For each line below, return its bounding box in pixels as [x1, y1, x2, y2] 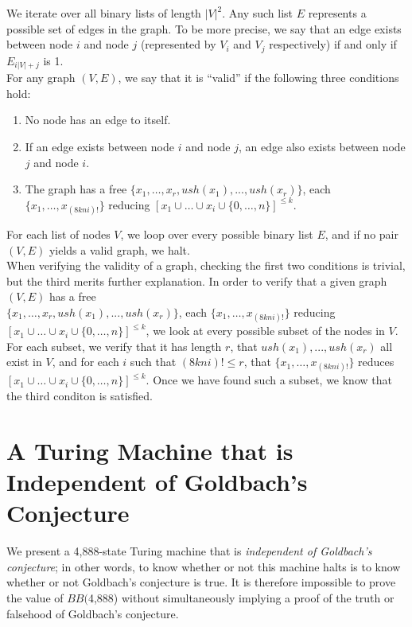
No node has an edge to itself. [25, 111, 171, 128]
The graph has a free [25, 181, 127, 197]
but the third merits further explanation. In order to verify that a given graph [6, 272, 387, 289]
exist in [6, 353, 42, 370]
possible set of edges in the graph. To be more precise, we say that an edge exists [6, 20, 402, 37]
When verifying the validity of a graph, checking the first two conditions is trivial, [6, 257, 406, 274]
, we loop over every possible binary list [120, 225, 313, 242]
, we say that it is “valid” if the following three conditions [118, 69, 399, 86]
